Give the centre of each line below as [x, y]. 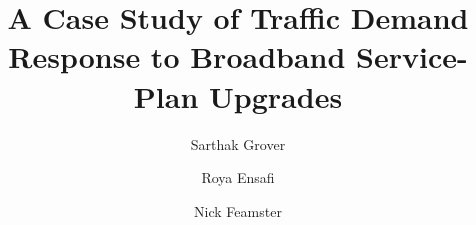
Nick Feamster [238, 210]
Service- [412, 56]
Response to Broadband [177, 56]
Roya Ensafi [238, 177]
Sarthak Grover [238, 143]
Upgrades [276, 95]
